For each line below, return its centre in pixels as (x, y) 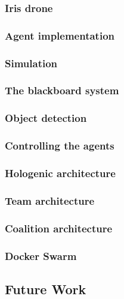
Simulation (31, 63)
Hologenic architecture (60, 173)
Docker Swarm (41, 255)
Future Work (46, 288)
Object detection (46, 118)
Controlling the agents (60, 146)
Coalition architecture (59, 228)
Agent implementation (60, 35)
